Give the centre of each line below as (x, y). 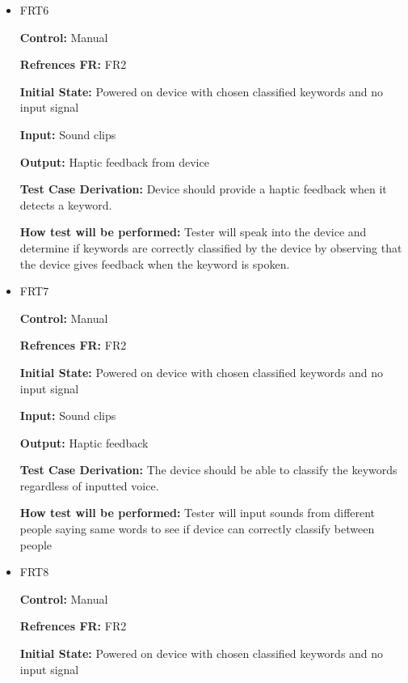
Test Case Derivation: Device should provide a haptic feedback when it (203, 189)
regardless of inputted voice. (89, 485)
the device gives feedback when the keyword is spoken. (155, 263)
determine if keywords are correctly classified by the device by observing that (211, 247)
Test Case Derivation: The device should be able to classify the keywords (208, 470)
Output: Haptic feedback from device (114, 161)
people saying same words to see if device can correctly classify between (197, 529)
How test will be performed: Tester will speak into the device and (193, 232)
